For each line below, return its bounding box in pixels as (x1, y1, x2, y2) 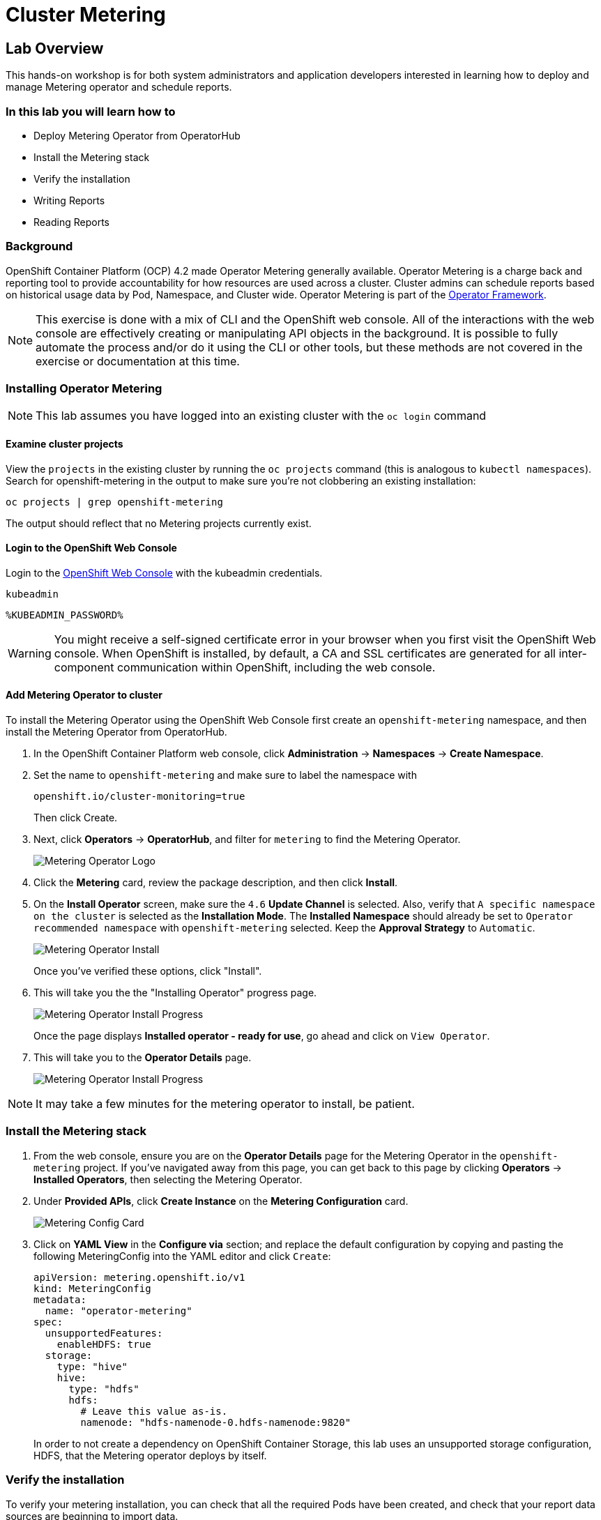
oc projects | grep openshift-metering (6, 496, 223, 508)
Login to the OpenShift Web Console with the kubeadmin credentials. (6, 566, 323, 579)
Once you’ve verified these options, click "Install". (33, 965, 262, 978)
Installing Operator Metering (6, 381, 162, 396)
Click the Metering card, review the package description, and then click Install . (33, 876, 398, 889)
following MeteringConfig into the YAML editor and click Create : (33, 1249, 331, 1262)
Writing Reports (33, 194, 105, 206)
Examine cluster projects (6, 438, 123, 450)
